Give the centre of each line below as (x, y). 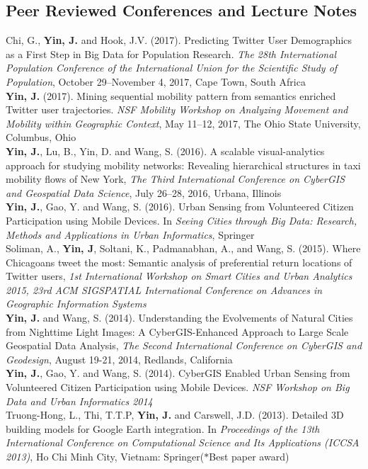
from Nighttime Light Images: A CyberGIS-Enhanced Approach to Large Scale (177, 331)
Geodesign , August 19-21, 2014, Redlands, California (119, 359)
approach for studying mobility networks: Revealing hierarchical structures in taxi (183, 165)
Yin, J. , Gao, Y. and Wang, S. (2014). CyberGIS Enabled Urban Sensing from (178, 373)
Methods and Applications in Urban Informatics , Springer (130, 234)
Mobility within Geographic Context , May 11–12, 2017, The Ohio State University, (183, 123)
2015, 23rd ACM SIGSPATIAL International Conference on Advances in (164, 289)
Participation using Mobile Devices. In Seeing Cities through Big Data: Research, (182, 220)
